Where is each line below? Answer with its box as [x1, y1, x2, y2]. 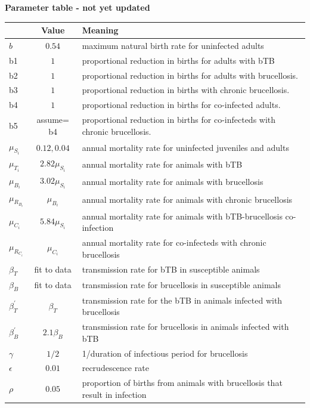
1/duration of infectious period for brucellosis [82, 347, 248, 359]
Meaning [82, 24, 119, 36]
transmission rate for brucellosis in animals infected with [82, 320, 289, 333]
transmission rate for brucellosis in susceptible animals [82, 279, 281, 291]
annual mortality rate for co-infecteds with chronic [82, 236, 266, 249]
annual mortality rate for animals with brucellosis [82, 175, 263, 187]
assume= [36, 113, 69, 126]
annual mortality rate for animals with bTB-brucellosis [82, 209, 283, 222]
